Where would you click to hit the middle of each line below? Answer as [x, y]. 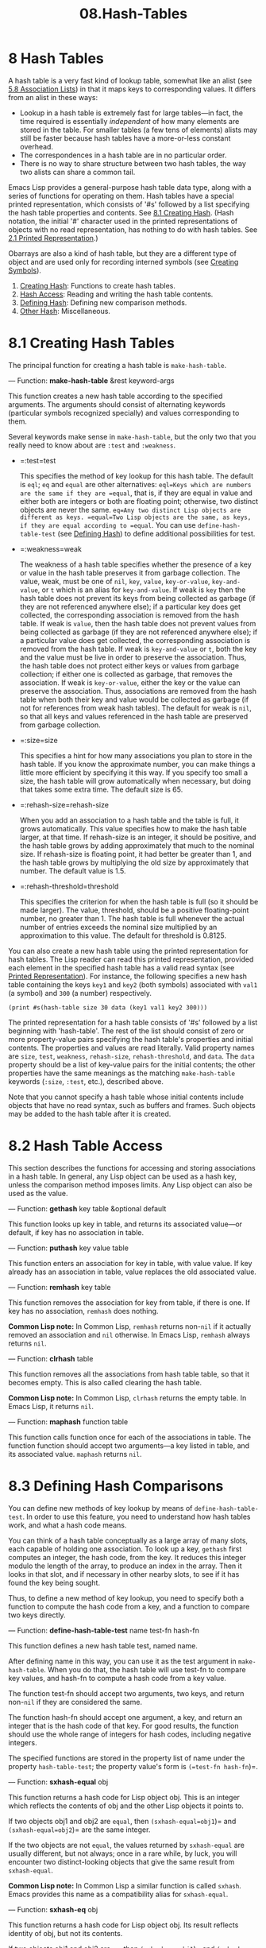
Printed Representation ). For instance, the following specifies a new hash [128, 976]
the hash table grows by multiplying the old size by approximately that [134, 862]
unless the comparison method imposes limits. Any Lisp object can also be [130, 1184]
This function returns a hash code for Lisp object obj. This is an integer [124, 1797]
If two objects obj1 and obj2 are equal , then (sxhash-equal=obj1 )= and [122, 1821]
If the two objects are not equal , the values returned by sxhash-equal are [126, 1845]
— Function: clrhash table [51, 1358]
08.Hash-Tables [133, 14]
